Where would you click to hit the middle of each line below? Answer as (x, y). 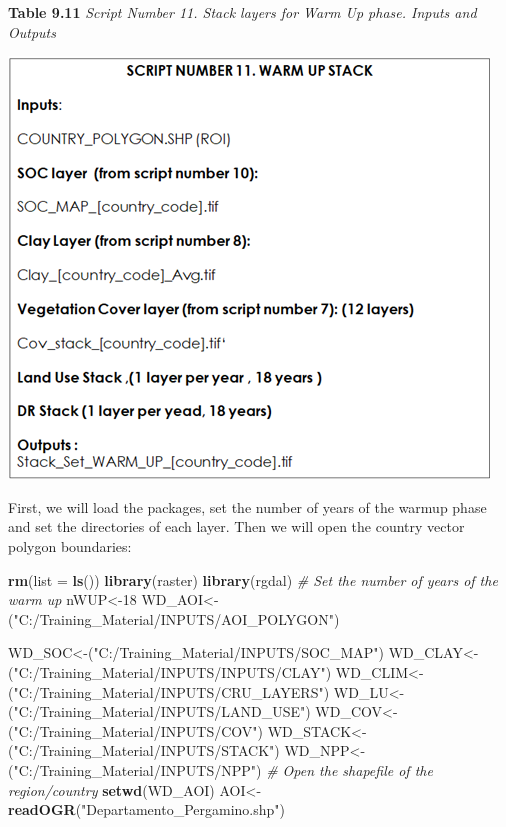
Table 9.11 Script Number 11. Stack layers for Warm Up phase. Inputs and (242, 12)
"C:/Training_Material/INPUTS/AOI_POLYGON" (173, 618)
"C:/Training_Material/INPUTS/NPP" (135, 769)
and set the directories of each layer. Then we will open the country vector (236, 526)
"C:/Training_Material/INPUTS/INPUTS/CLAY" (169, 671)
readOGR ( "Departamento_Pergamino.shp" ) (147, 809)
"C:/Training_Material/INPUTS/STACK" (144, 750)
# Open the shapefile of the (349, 769)
